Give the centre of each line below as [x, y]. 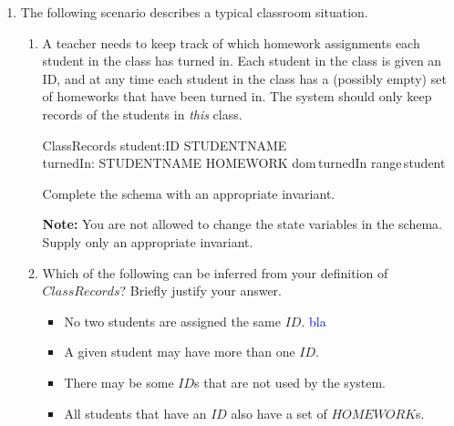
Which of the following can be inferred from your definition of [215, 272]
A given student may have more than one [180, 352]
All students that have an [135, 413]
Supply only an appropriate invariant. [148, 241]
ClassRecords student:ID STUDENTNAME [165, 145]
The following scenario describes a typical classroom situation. [194, 12]
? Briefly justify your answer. [201, 291]
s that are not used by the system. [290, 382]
